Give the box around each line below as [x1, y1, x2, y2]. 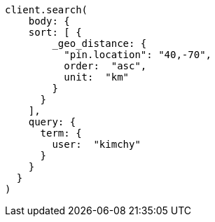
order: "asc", [64, 60, 147, 71]
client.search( [5, 4, 88, 15]
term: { [40, 127, 82, 139]
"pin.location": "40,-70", [64, 49, 212, 60]
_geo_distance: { [52, 38, 147, 49]
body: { [28, 15, 70, 27]
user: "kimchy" [52, 139, 141, 150]
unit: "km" [64, 71, 130, 83]
